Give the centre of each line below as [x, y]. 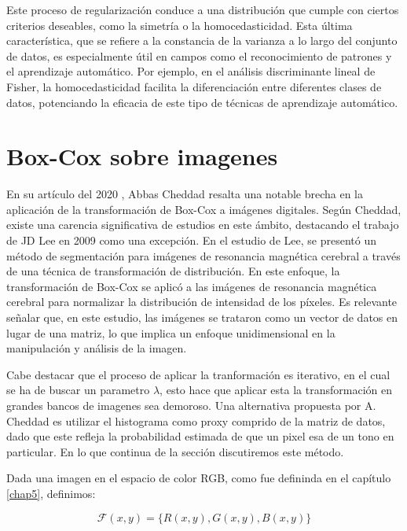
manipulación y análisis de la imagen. [97, 348]
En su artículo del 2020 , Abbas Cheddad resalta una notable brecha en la [185, 194]
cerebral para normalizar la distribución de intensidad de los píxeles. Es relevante [202, 302]
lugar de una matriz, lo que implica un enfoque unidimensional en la [171, 332]
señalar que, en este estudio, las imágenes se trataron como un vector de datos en [202, 317]
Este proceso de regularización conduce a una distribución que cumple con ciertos [203, 9]
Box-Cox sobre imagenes [142, 156]
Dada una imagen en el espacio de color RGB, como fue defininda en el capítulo [199, 478]
